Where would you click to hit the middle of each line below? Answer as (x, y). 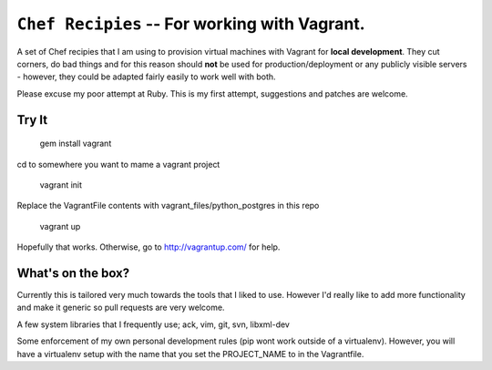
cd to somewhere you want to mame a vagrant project (118, 164)
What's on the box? (73, 273)
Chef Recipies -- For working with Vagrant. (191, 24)
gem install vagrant (76, 144)
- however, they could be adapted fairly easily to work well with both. (147, 77)
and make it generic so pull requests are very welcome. (121, 308)
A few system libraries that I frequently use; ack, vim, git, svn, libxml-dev (154, 324)
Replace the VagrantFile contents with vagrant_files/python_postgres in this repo (168, 206)
